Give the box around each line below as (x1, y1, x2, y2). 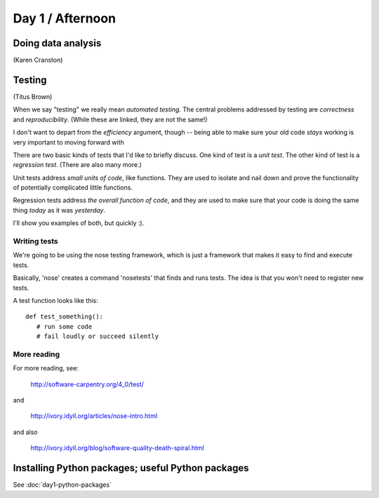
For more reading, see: (13, 364, 79, 372)
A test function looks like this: (13, 296, 98, 304)
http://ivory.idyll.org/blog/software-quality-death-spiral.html (30, 444, 204, 452)
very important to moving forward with (13, 137, 124, 147)
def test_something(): (25, 313, 104, 321)
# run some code (36, 323, 93, 330)
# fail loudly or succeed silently (36, 332, 159, 340)
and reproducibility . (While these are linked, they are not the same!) (13, 115, 208, 123)
